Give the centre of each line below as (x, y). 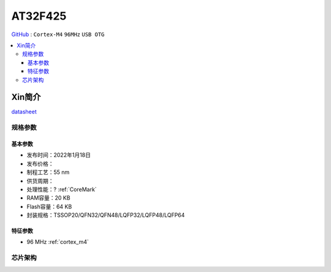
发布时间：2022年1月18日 (59, 155)
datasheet (24, 112)
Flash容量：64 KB (49, 206)
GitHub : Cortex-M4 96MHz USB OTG (58, 34)
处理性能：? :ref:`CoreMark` (62, 189)
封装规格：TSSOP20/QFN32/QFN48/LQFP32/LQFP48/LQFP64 (106, 215)
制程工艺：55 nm (48, 172)
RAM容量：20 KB (48, 198)
